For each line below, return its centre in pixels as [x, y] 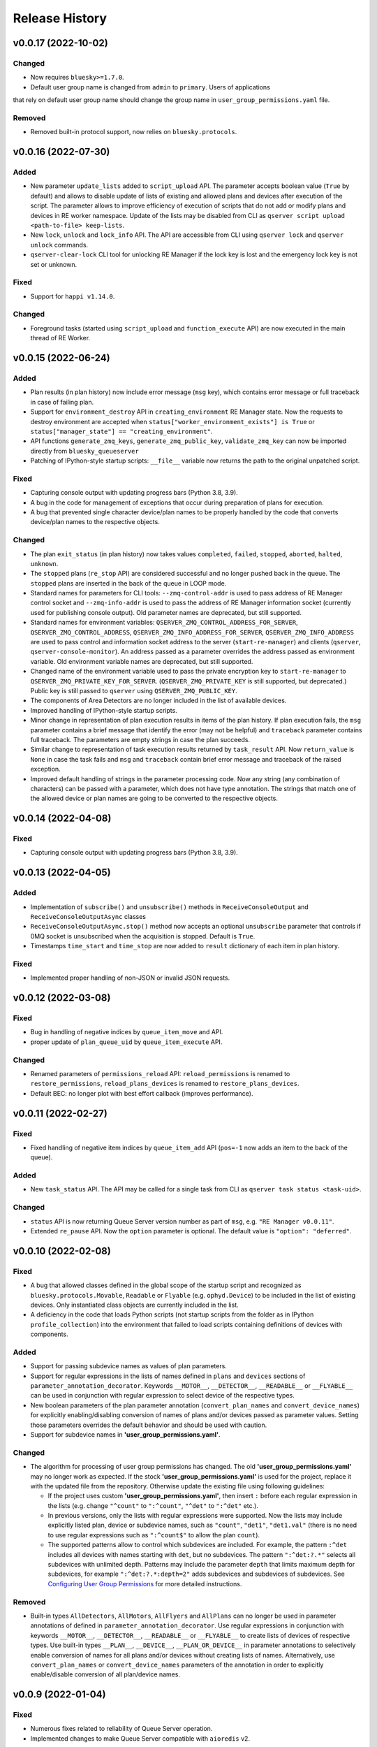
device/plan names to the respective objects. [95, 522]
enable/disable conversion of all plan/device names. [105, 1674]
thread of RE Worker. [60, 338]
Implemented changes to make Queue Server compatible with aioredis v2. [140, 1738]
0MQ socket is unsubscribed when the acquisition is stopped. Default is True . [143, 936]
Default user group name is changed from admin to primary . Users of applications [150, 87]
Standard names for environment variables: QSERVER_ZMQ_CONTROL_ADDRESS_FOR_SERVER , [164, 623]
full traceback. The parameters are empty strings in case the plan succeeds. [140, 739]
